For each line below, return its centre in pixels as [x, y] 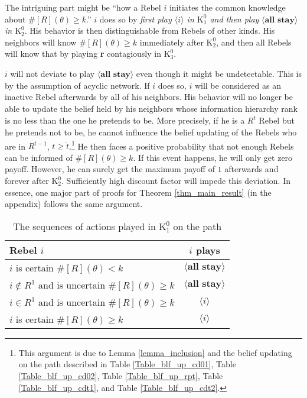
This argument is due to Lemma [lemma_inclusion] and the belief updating [155, 352]
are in [15, 146]
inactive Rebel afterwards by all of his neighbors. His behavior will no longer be [149, 97]
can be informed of [39, 157]
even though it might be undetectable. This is [219, 73]
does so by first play [135, 19]
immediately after [172, 42]
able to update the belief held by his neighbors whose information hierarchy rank [151, 108]
